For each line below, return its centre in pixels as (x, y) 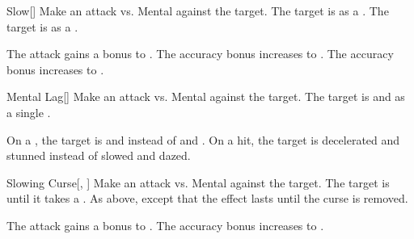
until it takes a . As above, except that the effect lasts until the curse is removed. (207, 198)
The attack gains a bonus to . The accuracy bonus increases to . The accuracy (200, 54)
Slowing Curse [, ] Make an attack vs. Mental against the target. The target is (198, 182)
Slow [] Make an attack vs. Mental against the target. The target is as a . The (198, 10)
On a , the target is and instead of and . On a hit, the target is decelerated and (203, 139)
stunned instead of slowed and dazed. (99, 155)
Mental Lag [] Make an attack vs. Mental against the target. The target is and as (206, 96)
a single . (29, 112)
